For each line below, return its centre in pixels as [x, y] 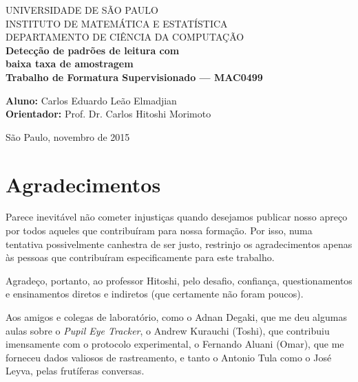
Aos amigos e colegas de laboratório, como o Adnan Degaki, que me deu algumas [176, 317]
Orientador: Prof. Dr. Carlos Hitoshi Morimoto [108, 114]
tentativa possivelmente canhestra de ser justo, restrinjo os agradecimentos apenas [179, 244]
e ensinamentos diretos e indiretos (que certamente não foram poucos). [155, 294]
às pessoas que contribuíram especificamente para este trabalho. [140, 257]
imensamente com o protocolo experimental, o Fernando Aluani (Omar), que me [175, 344]
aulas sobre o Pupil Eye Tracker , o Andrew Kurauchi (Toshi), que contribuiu [168, 330]
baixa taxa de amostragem [70, 64]
